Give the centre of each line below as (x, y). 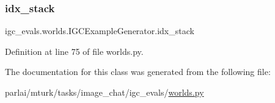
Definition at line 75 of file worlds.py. (74, 51)
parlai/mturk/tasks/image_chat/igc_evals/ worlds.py (105, 92)
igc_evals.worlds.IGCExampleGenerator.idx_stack (100, 31)
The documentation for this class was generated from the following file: (138, 72)
